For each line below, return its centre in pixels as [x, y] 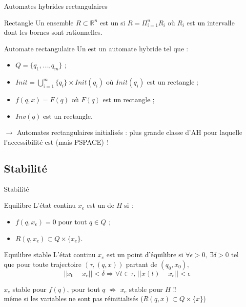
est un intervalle [211, 22]
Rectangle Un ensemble [39, 22]
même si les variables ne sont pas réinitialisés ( [74, 298]
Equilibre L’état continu [40, 205]
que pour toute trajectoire [43, 264]
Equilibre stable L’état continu [50, 254]
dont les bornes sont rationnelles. [53, 32]
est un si [113, 22]
